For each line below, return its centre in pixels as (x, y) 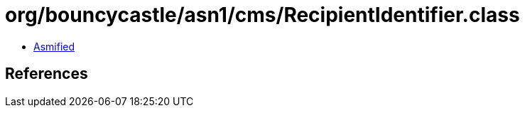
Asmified (54, 46)
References (47, 74)
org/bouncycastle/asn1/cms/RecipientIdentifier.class (262, 15)
